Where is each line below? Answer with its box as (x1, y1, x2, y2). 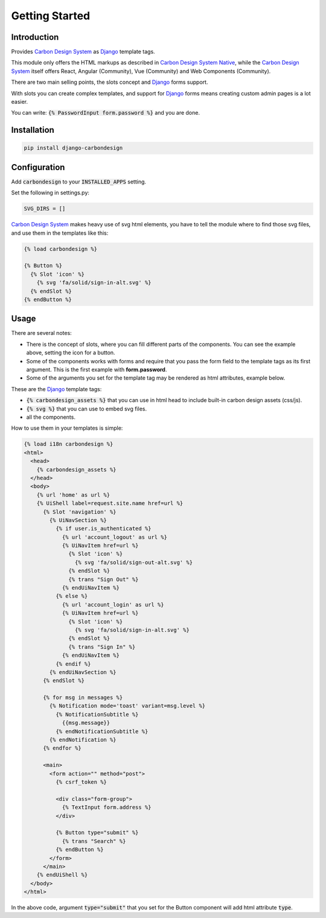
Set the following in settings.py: (11, 189, 90, 196)
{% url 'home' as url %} (36, 491, 110, 498)
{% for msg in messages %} (43, 694, 123, 701)
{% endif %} (55, 660, 91, 667)
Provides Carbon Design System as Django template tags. (11, 48, 155, 56)
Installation (11, 125, 54, 135)
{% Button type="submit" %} (55, 829, 139, 836)
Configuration (11, 162, 65, 172)
